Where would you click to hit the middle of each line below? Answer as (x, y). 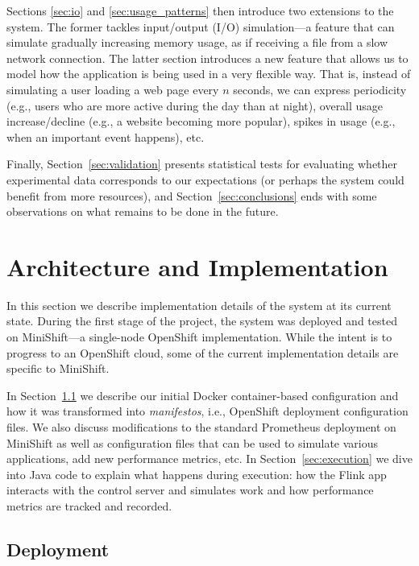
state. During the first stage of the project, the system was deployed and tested (202, 321)
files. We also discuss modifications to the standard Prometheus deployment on (201, 427)
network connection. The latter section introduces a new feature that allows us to (207, 58)
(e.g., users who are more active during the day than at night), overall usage (195, 105)
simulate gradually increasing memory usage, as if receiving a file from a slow (197, 42)
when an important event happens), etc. (106, 136)
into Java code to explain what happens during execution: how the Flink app (197, 474)
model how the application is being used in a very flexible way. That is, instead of (209, 74)
